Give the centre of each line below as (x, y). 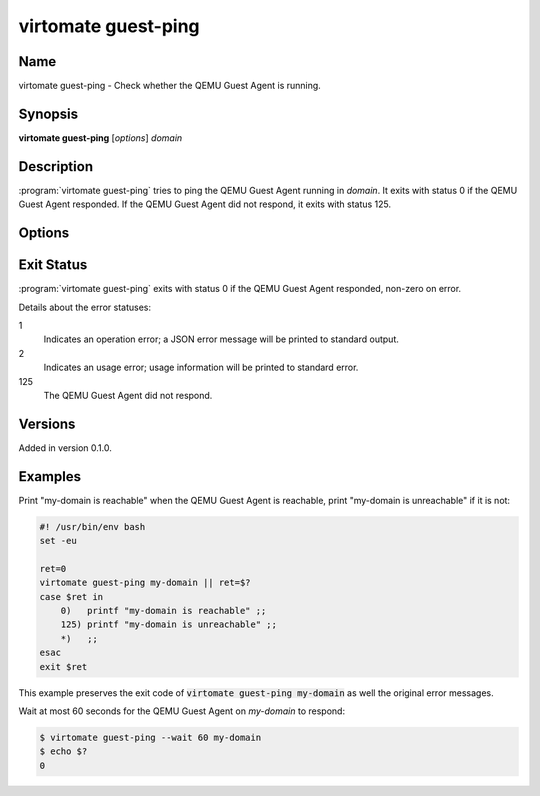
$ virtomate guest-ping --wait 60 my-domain (150, 737)
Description (56, 166)
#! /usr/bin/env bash (92, 526)
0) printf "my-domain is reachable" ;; (163, 611)
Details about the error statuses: (85, 307)
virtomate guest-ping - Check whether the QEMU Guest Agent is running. (170, 86)
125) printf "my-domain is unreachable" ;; (168, 624)
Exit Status (53, 265)
